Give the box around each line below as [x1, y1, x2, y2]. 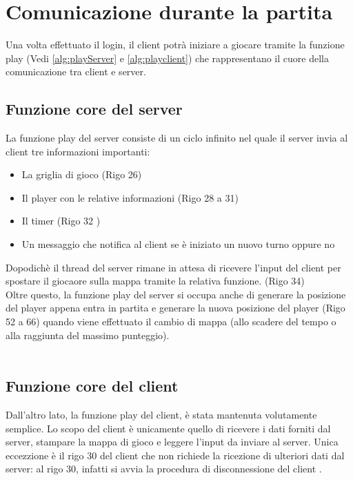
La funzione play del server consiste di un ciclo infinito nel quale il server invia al [6, 131, 348, 145]
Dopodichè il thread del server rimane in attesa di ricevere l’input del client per [6, 260, 341, 274]
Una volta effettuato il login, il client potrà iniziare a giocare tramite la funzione [6, 37, 345, 52]
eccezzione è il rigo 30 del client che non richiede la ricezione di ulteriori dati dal [6, 448, 345, 462]
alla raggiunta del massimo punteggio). [6, 327, 170, 342]
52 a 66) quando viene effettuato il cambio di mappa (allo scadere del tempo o [6, 314, 336, 329]
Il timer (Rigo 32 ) [21, 213, 101, 228]
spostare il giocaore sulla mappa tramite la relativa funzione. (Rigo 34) [6, 273, 305, 288]
